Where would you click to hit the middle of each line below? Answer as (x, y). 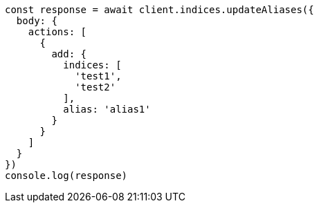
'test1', (98, 76)
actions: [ (57, 32)
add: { (69, 54)
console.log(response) (66, 176)
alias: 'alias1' (107, 109)
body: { (37, 21)
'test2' (95, 87)
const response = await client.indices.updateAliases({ (159, 10)
